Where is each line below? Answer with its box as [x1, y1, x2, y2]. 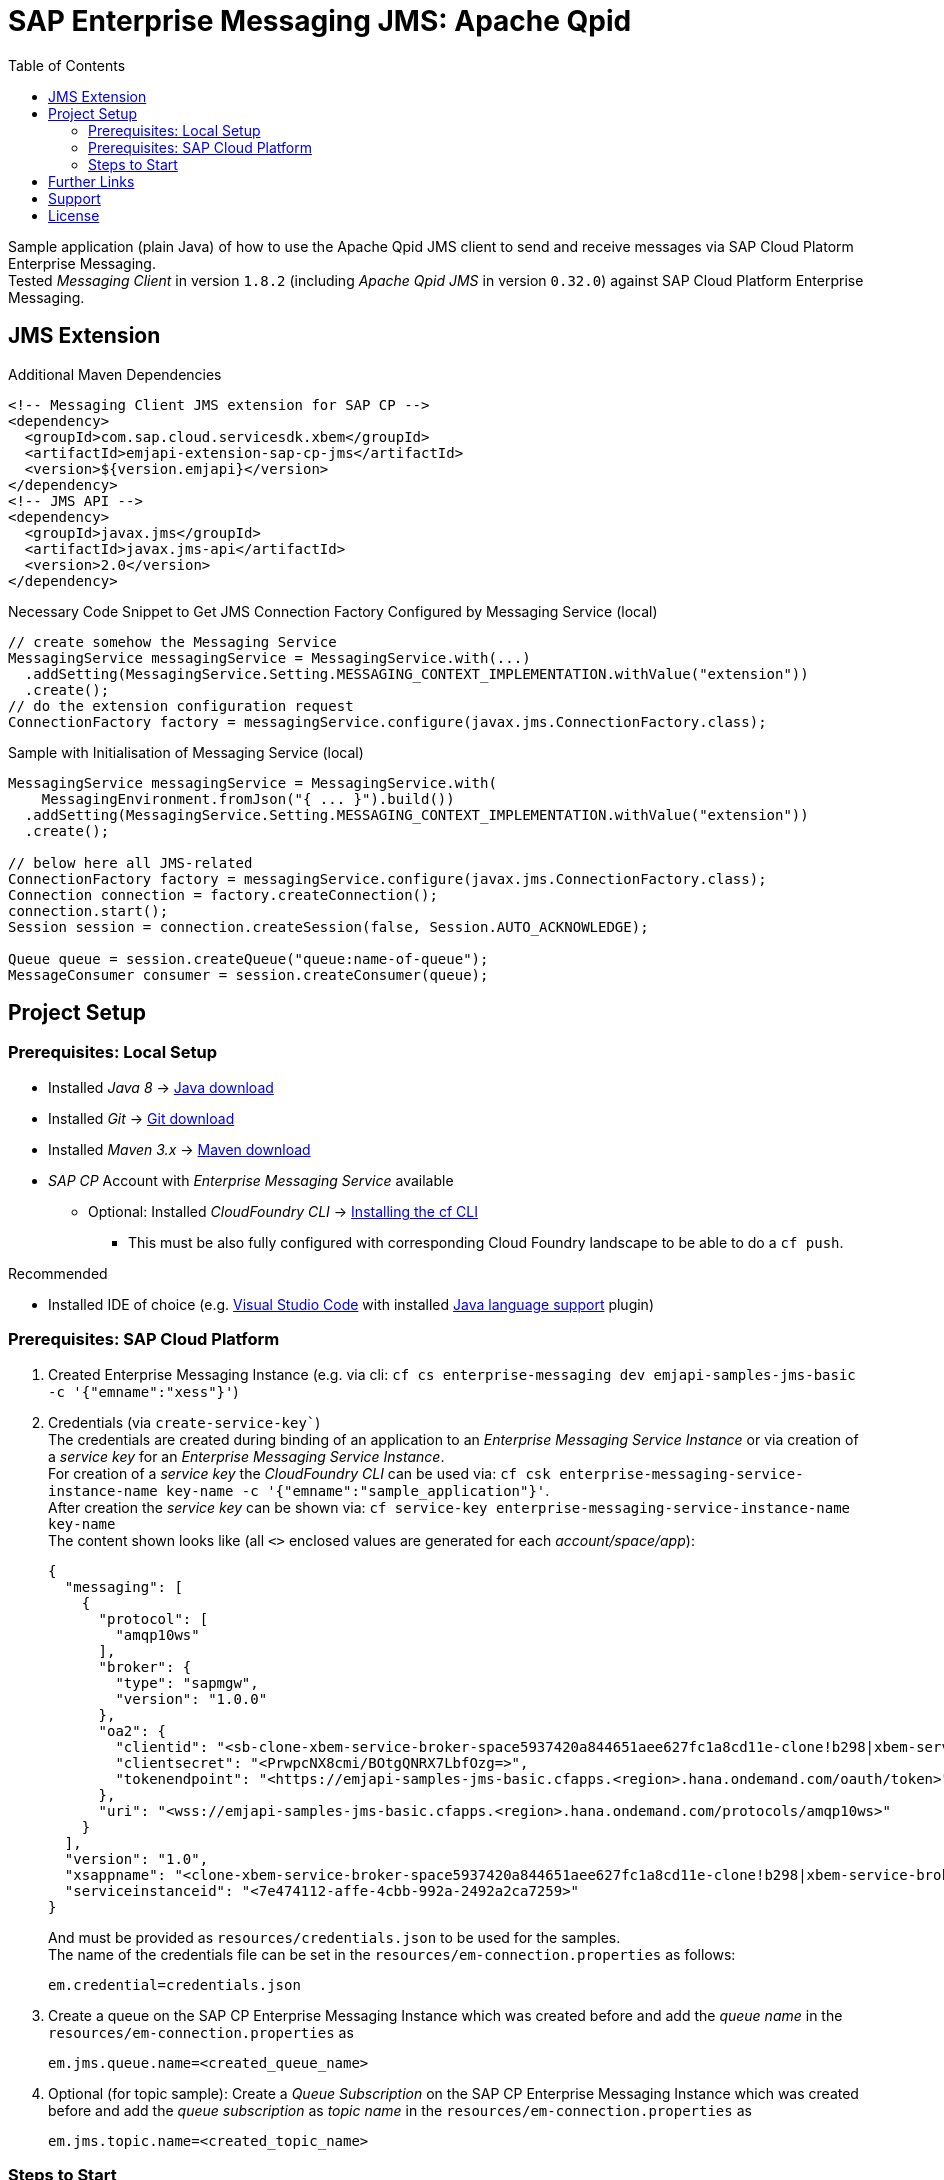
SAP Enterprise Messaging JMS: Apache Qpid [8, 4, 632, 38]
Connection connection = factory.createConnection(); [8, 886, 438, 903]
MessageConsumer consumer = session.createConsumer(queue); [8, 966, 489, 983]
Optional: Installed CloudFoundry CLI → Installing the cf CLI [88, 1202, 478, 1220]
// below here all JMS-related [8, 854, 253, 871]
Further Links [48, 172, 135, 190]
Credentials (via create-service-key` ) [48, 1413, 321, 1431]
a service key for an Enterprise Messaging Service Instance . [48, 1447, 445, 1465]
